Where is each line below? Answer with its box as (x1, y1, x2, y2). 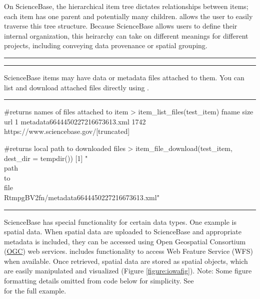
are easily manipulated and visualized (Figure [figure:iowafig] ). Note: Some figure (4, 265, 252, 276)
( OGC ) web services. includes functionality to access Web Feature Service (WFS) (4, 246, 253, 256)
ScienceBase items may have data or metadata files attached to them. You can (4, 72, 244, 82)
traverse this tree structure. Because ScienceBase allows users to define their (4, 21, 237, 31)
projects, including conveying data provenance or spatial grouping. (4, 40, 207, 51)
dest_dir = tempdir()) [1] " (4, 153, 88, 163)
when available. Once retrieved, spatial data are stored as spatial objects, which (4, 255, 248, 266)
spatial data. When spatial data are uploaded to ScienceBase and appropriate (4, 226, 242, 237)
